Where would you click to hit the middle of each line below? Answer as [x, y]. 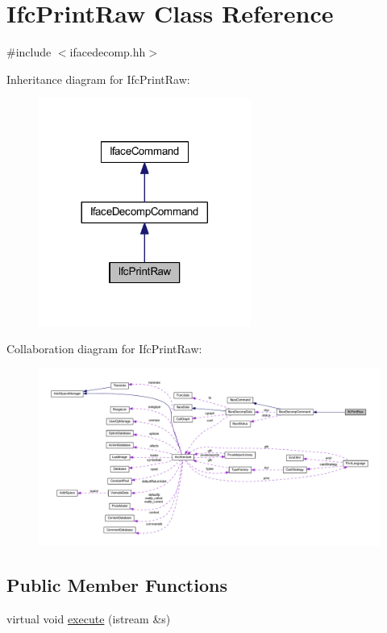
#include [29, 52]
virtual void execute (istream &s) [89, 619]
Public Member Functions [117, 585]
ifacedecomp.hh [108, 52]
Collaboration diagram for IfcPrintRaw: [104, 349]
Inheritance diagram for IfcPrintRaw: [98, 79]
